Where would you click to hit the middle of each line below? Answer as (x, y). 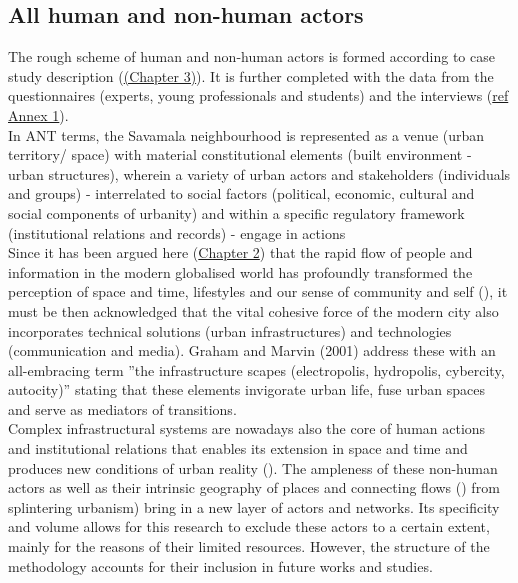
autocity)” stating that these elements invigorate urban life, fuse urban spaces (246, 389)
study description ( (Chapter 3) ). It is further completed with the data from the (251, 75)
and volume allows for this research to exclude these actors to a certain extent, (249, 526)
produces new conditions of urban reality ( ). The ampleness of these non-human (253, 467)
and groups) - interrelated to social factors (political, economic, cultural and (241, 193)
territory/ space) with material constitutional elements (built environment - (240, 154)
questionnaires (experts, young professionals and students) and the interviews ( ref (258, 95)
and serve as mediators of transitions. (122, 408)
